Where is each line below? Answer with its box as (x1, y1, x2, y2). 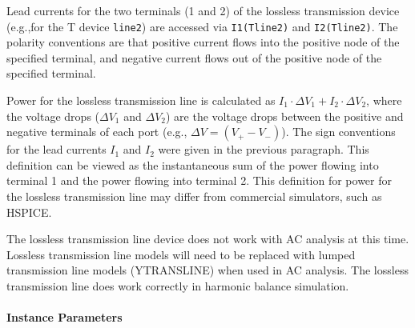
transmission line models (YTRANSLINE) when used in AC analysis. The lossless (6, 262, 409, 278)
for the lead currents (6, 141, 107, 158)
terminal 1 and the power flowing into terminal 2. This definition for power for (6, 172, 393, 189)
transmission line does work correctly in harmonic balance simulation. (6, 277, 349, 294)
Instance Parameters (6, 309, 123, 326)
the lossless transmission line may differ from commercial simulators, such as (6, 188, 382, 204)
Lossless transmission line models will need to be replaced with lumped (6, 246, 356, 262)
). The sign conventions (281, 123, 396, 140)
